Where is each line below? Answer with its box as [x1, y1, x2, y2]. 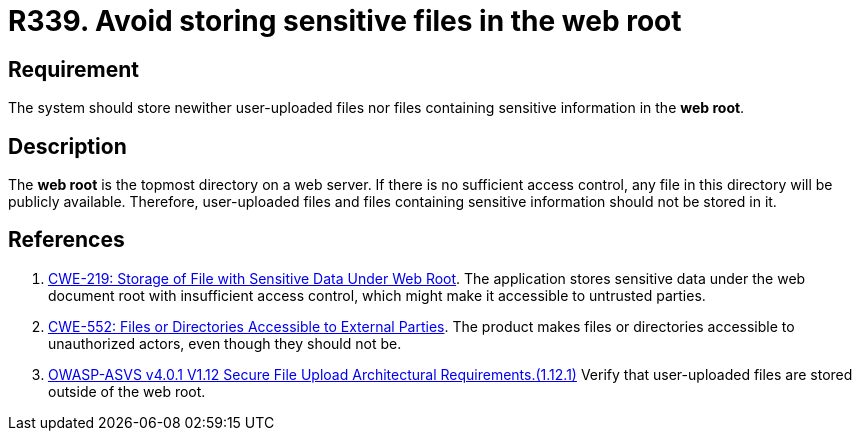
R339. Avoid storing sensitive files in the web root [8, 4, 682, 38]
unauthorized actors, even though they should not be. [48, 334, 402, 352]
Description [8, 133, 127, 159]
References [8, 227, 125, 253]
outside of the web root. [48, 382, 206, 400]
